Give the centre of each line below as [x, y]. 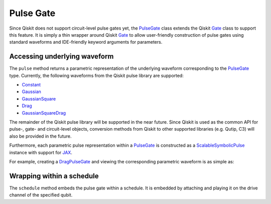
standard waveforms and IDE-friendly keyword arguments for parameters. [86, 42]
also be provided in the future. [40, 136]
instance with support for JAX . [41, 152]
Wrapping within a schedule [54, 176]
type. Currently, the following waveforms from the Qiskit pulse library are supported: [97, 75]
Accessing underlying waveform [61, 57]
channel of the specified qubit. [41, 195]
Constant [31, 85]
